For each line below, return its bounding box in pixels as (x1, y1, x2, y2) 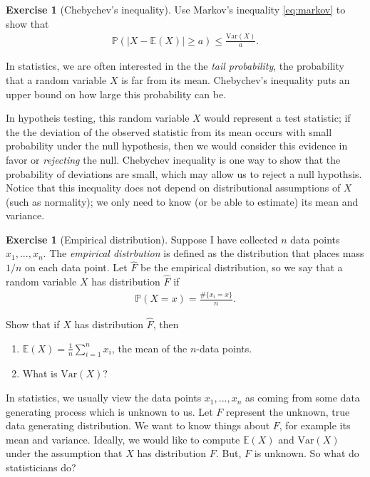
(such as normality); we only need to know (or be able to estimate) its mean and (6, 194, 359, 209)
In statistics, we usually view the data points (6, 390, 202, 405)
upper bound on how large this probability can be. (6, 86, 227, 101)
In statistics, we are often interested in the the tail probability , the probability (6, 58, 344, 73)
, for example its (279, 418, 351, 433)
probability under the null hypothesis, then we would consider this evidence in (6, 138, 348, 153)
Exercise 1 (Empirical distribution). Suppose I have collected (6, 231, 278, 246)
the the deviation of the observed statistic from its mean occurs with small (6, 124, 332, 139)
